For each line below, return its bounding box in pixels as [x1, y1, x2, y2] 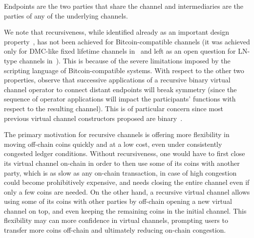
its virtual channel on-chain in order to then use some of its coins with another [4, 158, 240, 168]
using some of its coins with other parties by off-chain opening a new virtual [4, 196, 232, 206]
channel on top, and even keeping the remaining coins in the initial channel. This [4, 205, 247, 216]
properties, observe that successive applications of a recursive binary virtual [4, 75, 231, 85]
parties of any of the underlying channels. [4, 10, 128, 20]
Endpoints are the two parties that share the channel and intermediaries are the [4, 1, 243, 11]
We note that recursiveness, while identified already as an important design [4, 27, 229, 37]
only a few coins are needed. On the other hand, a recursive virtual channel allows [4, 186, 250, 197]
